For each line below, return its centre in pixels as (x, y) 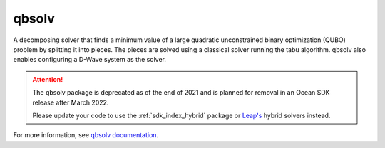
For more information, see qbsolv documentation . (86, 135)
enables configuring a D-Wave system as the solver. (90, 60)
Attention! (48, 79)
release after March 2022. (71, 102)
